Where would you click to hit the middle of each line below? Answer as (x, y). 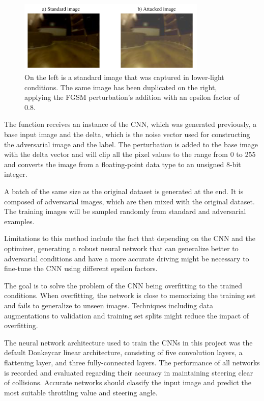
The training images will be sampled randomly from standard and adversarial (125, 211)
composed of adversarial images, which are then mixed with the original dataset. (129, 201)
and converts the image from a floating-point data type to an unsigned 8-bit (123, 164)
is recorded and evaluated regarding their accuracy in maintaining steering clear (129, 372)
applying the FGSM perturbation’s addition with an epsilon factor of (132, 97)
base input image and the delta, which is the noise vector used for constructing (127, 134)
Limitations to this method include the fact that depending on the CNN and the (130, 238)
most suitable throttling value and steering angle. (81, 392)
